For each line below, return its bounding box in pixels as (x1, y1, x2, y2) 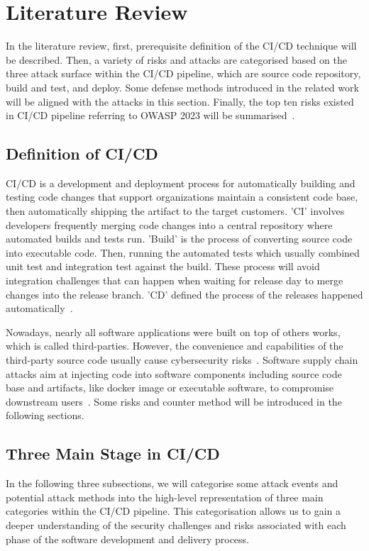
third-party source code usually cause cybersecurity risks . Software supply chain (6, 352, 358, 367)
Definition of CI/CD (6, 143, 158, 165)
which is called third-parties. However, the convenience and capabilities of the (6, 338, 343, 353)
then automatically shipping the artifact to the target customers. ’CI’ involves (6, 204, 345, 218)
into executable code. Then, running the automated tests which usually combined (6, 245, 360, 260)
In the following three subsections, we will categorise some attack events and (6, 476, 338, 491)
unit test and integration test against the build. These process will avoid (6, 259, 320, 274)
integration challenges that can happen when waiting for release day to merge (6, 273, 343, 288)
